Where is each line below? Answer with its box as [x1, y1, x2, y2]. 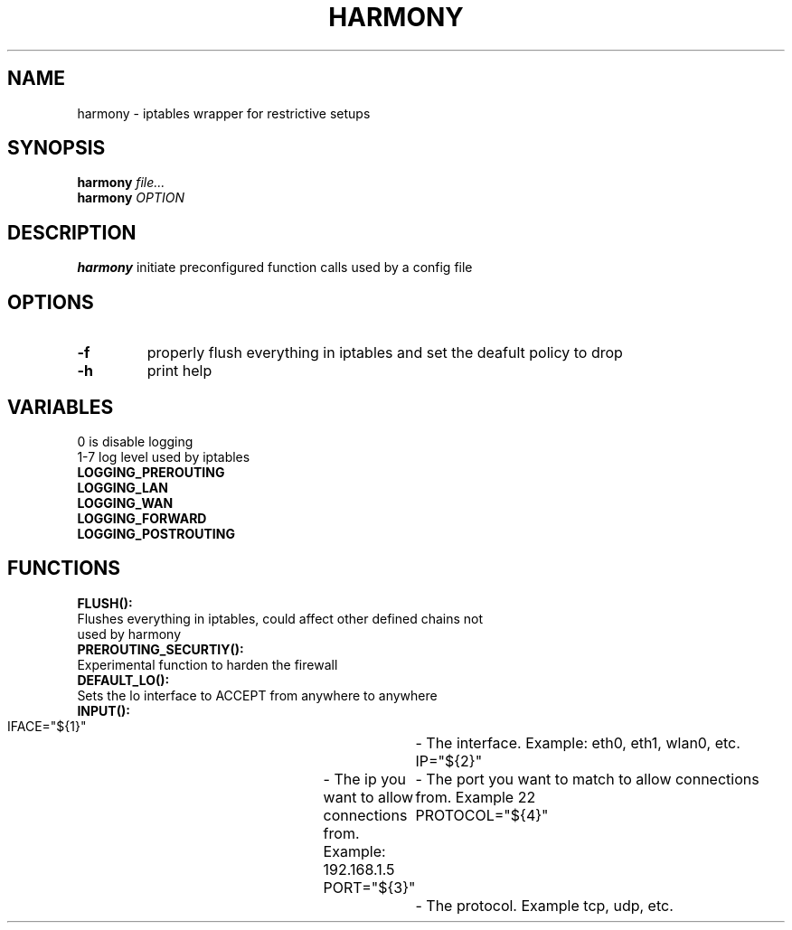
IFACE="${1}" [7, 718, 87, 734]
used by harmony [77, 625, 182, 642]
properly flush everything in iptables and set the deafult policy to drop [146, 343, 623, 362]
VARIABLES [7, 395, 114, 418]
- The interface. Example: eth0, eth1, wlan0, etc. [415, 733, 740, 752]
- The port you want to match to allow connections [415, 769, 759, 788]
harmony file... [77, 174, 165, 191]
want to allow [323, 787, 414, 806]
